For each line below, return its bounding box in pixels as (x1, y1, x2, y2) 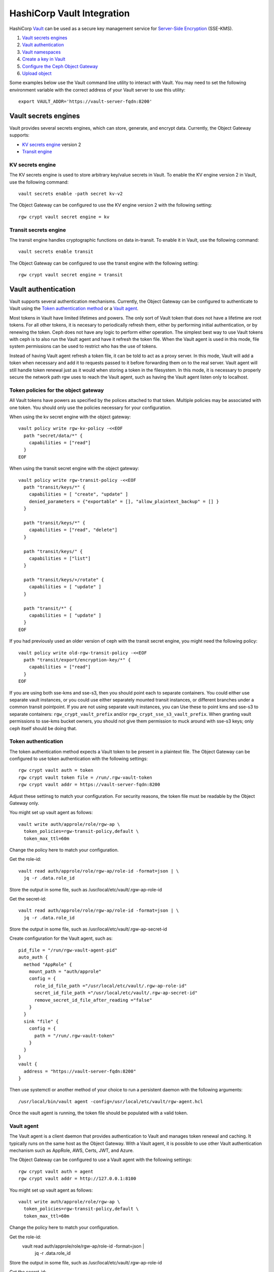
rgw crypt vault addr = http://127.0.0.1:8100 (18, 1176, 136, 1181)
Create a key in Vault (22, 56, 65, 62)
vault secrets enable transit (18, 249, 94, 254)
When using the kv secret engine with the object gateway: (9, 414, 131, 420)
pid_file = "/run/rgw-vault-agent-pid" (18, 947, 118, 953)
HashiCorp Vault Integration (9, 8, 130, 19)
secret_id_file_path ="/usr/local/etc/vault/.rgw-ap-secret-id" (34, 990, 198, 996)
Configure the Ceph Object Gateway (22, 63, 98, 69)
